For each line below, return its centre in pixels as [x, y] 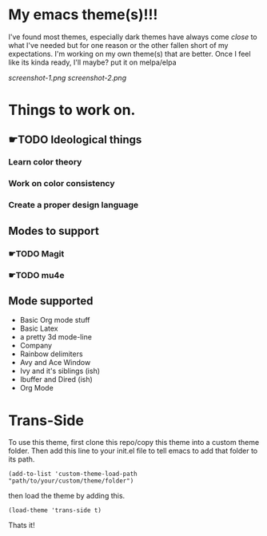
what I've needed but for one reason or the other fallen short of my [118, 45]
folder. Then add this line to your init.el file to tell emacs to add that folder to [133, 451]
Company [36, 346]
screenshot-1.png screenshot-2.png [67, 77]
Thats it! [22, 526]
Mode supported [51, 301]
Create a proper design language [74, 205]
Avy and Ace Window [55, 363]
